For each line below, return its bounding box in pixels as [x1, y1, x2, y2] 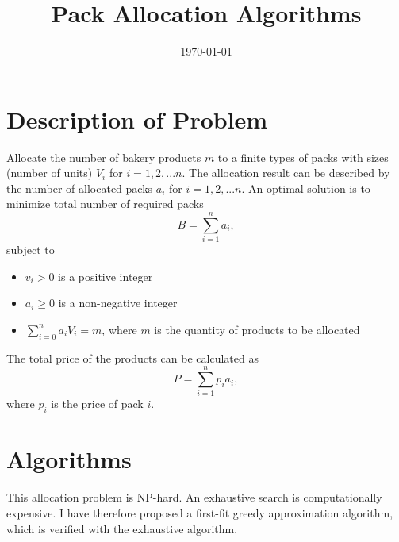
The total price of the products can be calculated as [6, 349, 259, 366]
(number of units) [6, 164, 93, 181]
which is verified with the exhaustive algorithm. [6, 520, 238, 536]
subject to [6, 241, 55, 258]
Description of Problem [6, 102, 268, 135]
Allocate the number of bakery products [6, 148, 201, 165]
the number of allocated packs [6, 179, 153, 196]
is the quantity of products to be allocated [154, 321, 360, 337]
